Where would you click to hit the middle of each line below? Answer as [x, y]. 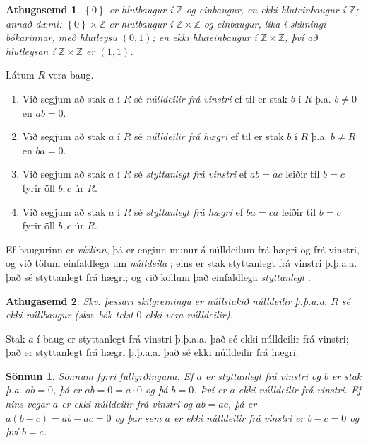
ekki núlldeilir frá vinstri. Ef [299, 390]
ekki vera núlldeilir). [189, 315]
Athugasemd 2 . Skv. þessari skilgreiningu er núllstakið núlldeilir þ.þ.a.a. [167, 300]
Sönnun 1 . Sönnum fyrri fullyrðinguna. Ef [100, 375]
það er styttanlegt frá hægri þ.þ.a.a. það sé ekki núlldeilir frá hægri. [152, 352]
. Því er [210, 390]
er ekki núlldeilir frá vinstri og [127, 404]
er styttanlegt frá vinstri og [263, 375]
